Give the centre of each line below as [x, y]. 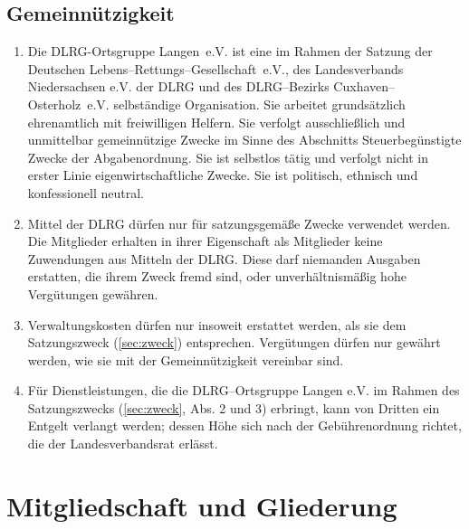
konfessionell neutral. [86, 192]
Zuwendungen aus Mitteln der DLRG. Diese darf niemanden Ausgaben [224, 258]
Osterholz [54, 104]
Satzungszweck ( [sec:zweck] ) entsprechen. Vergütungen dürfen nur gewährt [234, 342]
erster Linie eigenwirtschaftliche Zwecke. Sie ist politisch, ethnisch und [223, 175]
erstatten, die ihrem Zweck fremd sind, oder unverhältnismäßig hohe [217, 276]
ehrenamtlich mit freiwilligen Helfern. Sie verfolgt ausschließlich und [216, 122]
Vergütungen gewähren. [93, 293]
